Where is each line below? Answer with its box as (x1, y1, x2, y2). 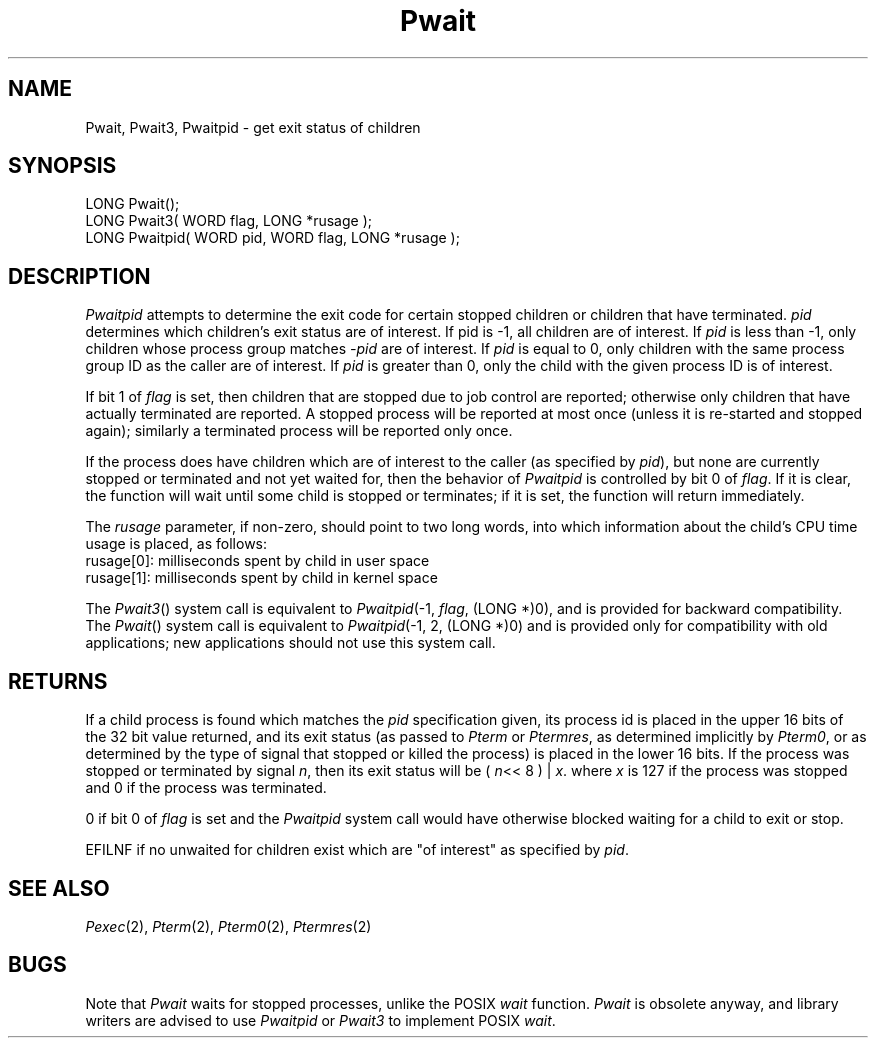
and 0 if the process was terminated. (85, 779, 327, 797)
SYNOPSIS (8, 153, 117, 179)
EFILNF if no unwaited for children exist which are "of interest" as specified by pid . (85, 841, 629, 859)
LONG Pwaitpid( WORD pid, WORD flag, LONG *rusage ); (85, 229, 460, 247)
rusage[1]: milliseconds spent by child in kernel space (85, 569, 438, 587)
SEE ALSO (8, 875, 110, 901)
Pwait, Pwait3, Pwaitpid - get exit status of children (85, 118, 421, 136)
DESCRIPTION (8, 263, 151, 289)
